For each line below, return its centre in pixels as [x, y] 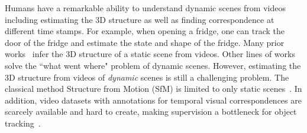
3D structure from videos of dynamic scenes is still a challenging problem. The [147, 77]
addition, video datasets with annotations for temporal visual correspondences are [153, 100]
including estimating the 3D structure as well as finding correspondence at [140, 19]
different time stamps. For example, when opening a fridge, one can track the [145, 31]
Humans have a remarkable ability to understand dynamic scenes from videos [145, 8]
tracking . [23, 123]
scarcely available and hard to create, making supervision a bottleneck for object [151, 112]
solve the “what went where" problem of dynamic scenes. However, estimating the [153, 65]
